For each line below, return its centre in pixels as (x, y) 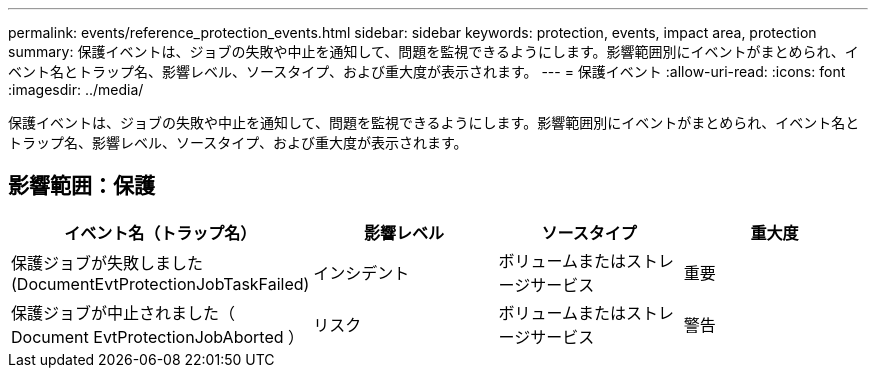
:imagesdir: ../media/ (76, 89)
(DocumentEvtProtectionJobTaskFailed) (160, 283)
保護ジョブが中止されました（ (123, 312)
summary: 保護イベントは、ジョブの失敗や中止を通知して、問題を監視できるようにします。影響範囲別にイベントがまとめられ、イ (433, 51)
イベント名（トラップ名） (160, 232)
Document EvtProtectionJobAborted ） (158, 336)
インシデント (361, 272)
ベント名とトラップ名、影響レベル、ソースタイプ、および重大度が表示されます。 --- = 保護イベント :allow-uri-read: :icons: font (427, 71)
